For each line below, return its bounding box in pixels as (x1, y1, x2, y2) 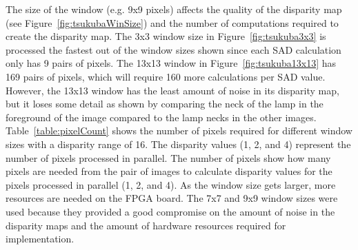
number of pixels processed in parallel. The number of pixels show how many (6, 150, 331, 165)
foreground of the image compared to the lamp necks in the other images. (6, 110, 317, 124)
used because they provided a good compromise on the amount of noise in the (6, 204, 335, 218)
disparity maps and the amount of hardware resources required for (6, 218, 286, 232)
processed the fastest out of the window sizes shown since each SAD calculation (6, 42, 341, 56)
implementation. (6, 231, 74, 246)
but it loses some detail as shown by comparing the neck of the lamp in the (6, 96, 324, 111)
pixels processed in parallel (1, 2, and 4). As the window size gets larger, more (6, 177, 336, 191)
